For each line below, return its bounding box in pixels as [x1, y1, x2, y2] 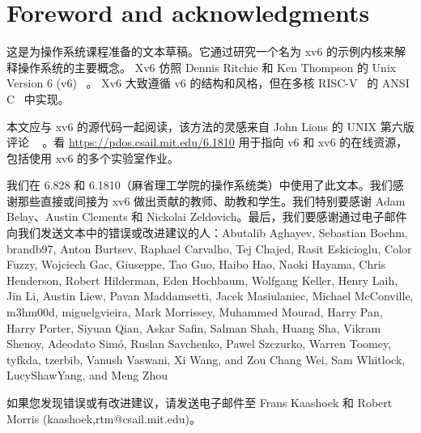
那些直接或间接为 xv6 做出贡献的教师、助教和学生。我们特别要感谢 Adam [17, 192, 406, 209]
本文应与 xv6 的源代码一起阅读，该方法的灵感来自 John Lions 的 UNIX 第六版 [6, 117, 415, 134]
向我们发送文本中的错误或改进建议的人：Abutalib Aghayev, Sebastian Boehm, [6, 224, 408, 241]
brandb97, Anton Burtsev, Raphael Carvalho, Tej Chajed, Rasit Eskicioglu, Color [6, 240, 412, 257]
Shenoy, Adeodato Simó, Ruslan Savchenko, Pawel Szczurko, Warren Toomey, [6, 335, 392, 352]
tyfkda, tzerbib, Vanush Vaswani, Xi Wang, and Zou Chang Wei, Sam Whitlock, [6, 350, 406, 367]
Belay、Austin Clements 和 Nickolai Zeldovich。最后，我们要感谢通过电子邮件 [6, 208, 407, 225]
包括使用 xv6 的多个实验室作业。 [6, 149, 180, 166]
